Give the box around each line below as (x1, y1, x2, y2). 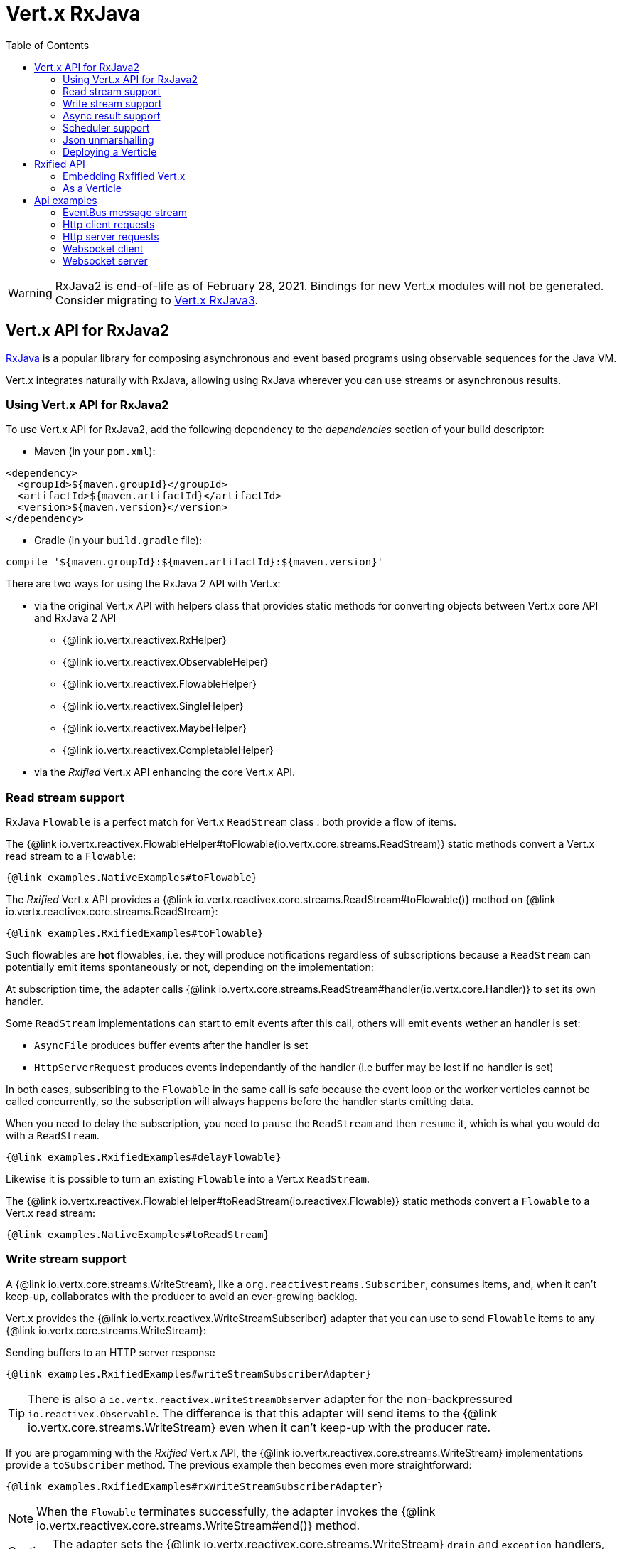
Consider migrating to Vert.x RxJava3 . (55, 292, 259, 307)
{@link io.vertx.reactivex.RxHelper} (63, 634, 227, 646)
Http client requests (63, 218, 155, 230)
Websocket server (63, 254, 148, 267)
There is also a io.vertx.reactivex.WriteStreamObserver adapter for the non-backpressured (28, 1391, 513, 1406)
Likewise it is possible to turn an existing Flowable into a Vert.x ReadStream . (6, 1173, 370, 1186)
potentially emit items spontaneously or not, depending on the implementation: (6, 961, 374, 974)
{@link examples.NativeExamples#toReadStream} (6, 1229, 269, 1241)
